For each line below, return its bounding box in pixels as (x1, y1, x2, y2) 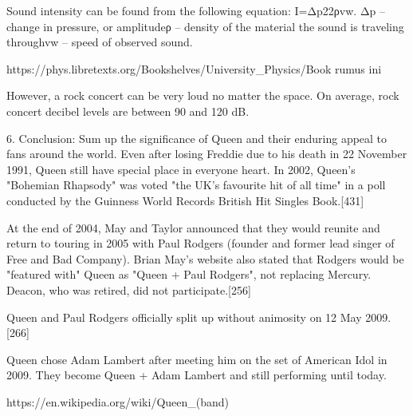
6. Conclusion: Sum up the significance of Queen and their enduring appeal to (6, 129, 387, 146)
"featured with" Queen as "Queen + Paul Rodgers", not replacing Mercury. (6, 266, 372, 283)
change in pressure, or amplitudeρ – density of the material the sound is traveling (6, 18, 404, 34)
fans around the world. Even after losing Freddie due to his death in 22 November (6, 145, 407, 162)
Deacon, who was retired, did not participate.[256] (6, 281, 251, 298)
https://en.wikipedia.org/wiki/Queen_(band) (6, 393, 230, 410)
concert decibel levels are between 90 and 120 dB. (6, 102, 250, 119)
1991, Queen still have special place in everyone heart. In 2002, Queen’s (6, 160, 356, 177)
